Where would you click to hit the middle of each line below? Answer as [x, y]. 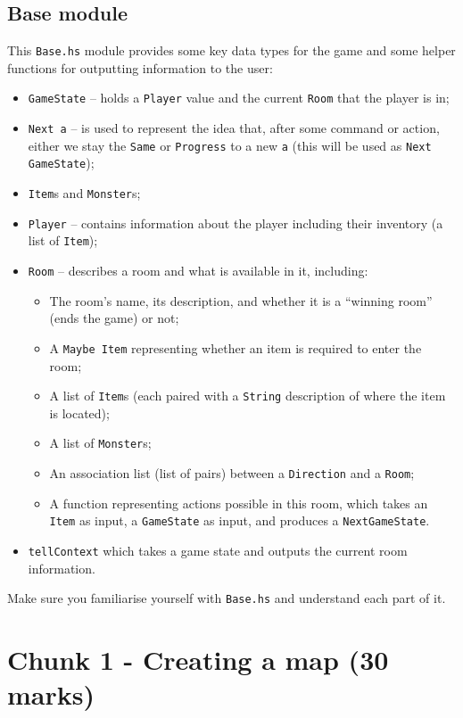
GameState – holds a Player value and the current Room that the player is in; [239, 98]
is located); [79, 413]
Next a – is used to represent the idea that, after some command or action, [234, 128]
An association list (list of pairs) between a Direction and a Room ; [232, 473]
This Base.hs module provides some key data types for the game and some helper [231, 50]
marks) [51, 694]
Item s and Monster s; [84, 193]
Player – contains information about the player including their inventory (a [236, 223]
